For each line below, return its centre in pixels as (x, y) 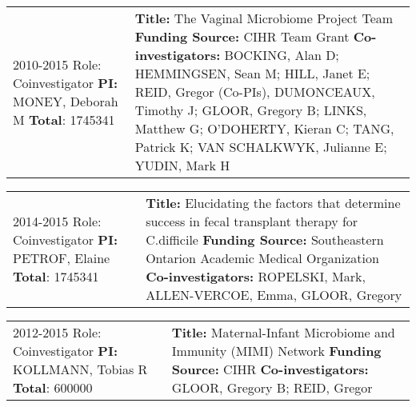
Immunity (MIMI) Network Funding (276, 351)
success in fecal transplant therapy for (252, 221)
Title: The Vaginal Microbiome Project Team (264, 18)
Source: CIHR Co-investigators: (270, 369)
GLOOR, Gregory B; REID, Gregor (272, 387)
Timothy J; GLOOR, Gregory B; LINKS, (251, 110)
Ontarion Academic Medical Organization (262, 258)
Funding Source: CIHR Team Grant (242, 36)
